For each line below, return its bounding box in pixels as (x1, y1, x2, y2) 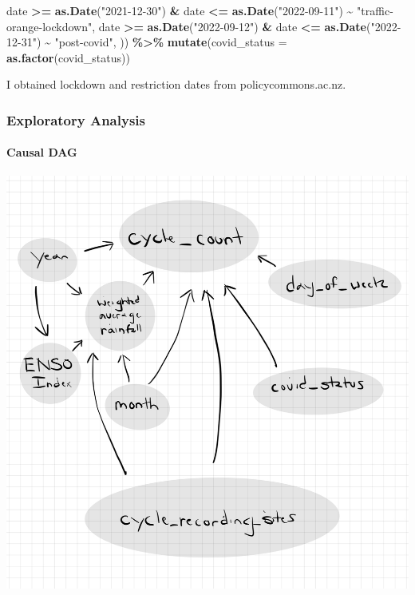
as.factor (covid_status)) (6, 49, 130, 65)
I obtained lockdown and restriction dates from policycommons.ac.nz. (6, 76, 346, 93)
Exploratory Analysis (6, 109, 145, 129)
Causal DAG (6, 144, 77, 161)
